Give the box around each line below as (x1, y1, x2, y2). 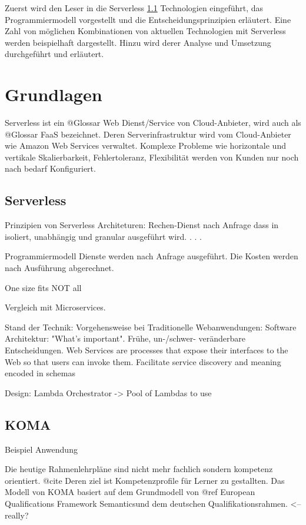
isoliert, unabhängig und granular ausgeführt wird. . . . (5, 230, 202, 242)
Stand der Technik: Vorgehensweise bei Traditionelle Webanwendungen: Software (5, 320, 297, 333)
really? (5, 509, 29, 521)
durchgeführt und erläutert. (5, 48, 104, 60)
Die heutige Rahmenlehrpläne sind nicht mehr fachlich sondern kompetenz (5, 463, 273, 475)
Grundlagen (5, 82, 102, 106)
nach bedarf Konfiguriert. (5, 162, 96, 175)
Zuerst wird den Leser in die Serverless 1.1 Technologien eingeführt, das (5, 2, 264, 14)
